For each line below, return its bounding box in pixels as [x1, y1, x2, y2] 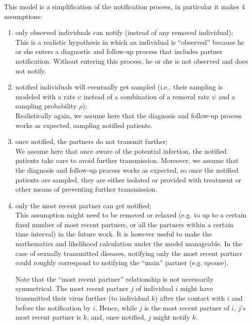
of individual [135, 283, 173, 293]
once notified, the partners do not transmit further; [15, 136, 168, 146]
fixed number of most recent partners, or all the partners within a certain [15, 219, 234, 229]
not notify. [15, 65, 47, 75]
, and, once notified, [86, 312, 146, 322]
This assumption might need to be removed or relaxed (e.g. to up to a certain [15, 210, 247, 220]
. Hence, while [95, 302, 137, 312]
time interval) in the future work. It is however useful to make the [15, 229, 212, 239]
